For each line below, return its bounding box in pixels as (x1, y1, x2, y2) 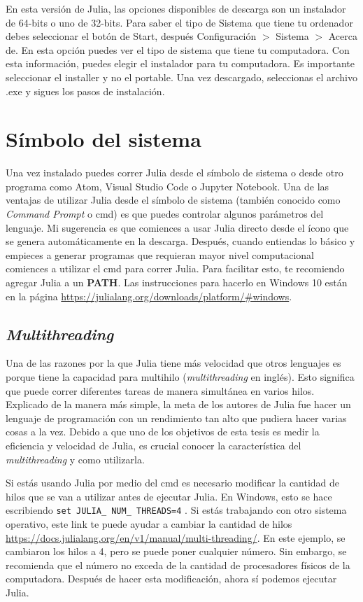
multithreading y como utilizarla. (6, 451, 145, 466)
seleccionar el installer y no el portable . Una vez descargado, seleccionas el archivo (6, 69, 358, 84)
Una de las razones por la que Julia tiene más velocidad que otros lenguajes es (6, 356, 341, 370)
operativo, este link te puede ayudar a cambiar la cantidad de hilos (6, 517, 292, 531)
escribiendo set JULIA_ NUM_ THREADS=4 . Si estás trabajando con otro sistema (6, 503, 347, 517)
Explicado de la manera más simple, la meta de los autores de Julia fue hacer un (6, 397, 351, 412)
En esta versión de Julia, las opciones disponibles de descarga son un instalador (6, 1, 346, 15)
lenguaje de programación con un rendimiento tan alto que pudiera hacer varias (6, 410, 347, 425)
